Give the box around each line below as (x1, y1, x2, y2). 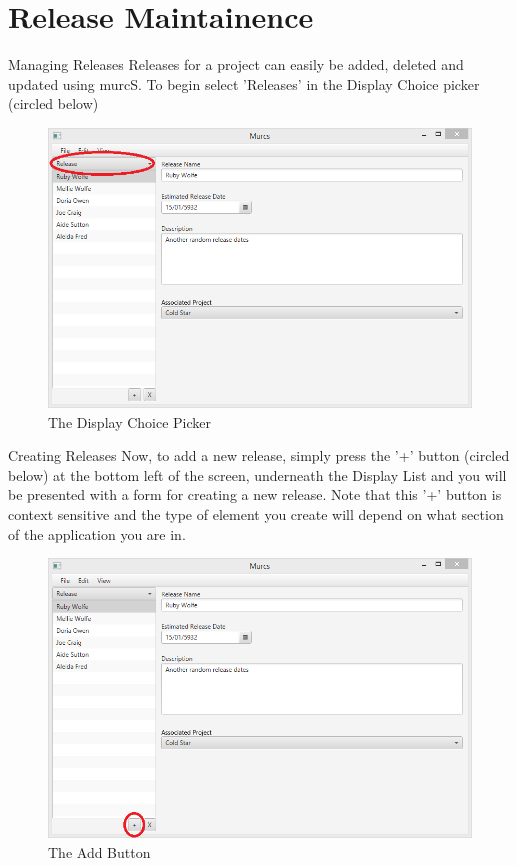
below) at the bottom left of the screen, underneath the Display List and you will (8, 464, 507, 485)
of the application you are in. (8, 523, 186, 544)
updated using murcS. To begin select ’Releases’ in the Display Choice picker (8, 73, 480, 94)
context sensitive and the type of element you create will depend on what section (8, 503, 504, 524)
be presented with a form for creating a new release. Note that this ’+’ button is (8, 484, 502, 505)
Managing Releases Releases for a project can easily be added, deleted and (8, 54, 464, 75)
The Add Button (48, 841, 151, 862)
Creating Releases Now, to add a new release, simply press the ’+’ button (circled (8, 445, 510, 466)
